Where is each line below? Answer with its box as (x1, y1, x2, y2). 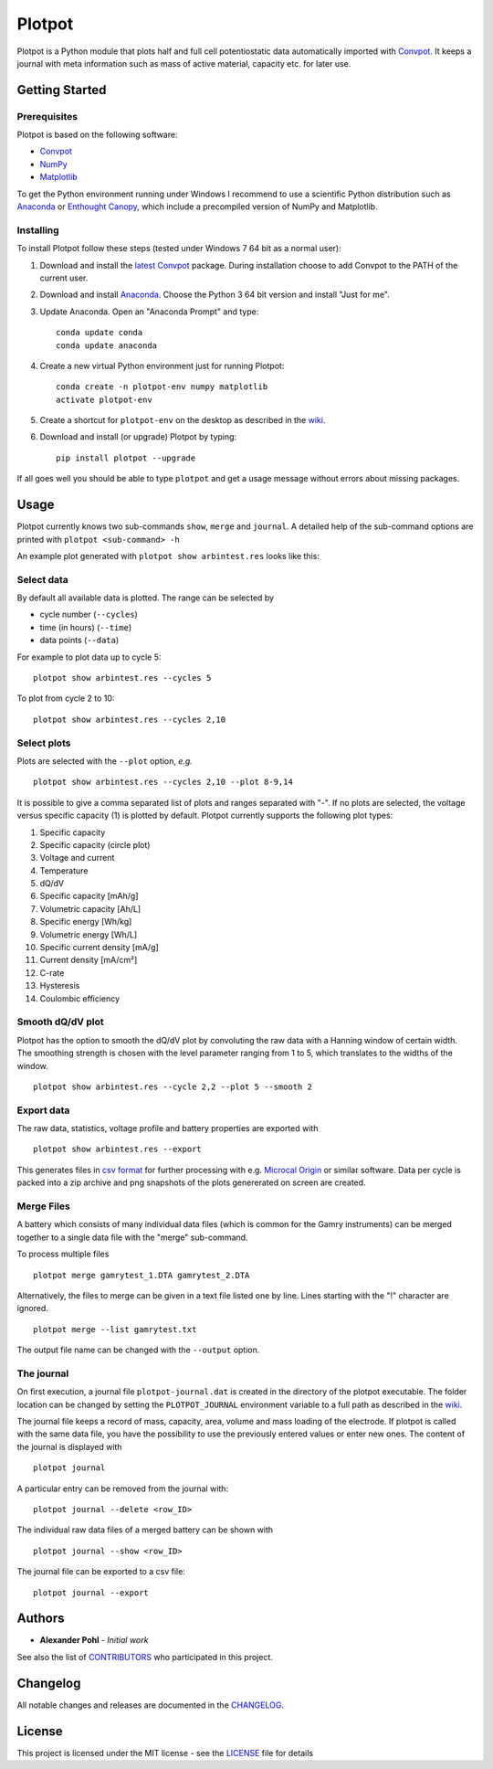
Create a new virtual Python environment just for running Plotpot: (39, 360, 285, 371)
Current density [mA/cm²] (39, 955, 138, 966)
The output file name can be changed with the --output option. (16, 1344, 260, 1356)
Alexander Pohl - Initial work (39, 1635, 149, 1646)
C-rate (39, 967, 65, 978)
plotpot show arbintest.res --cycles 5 (33, 673, 212, 683)
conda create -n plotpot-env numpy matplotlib (56, 382, 268, 392)
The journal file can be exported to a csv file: (16, 1566, 186, 1577)
